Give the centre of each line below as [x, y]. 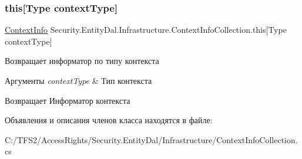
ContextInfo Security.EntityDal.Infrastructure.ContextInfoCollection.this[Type [146, 30]
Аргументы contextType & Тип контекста [78, 80]
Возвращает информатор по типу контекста [82, 61]
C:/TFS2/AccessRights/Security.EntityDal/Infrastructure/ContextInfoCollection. [151, 139]
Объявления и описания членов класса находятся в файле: [109, 120]
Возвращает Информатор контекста [68, 100]
